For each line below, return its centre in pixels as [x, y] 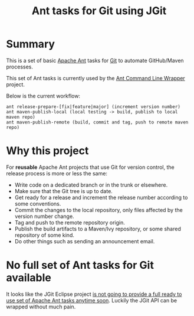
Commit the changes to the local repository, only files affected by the [98, 210]
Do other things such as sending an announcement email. [85, 241]
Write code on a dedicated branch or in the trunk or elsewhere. [91, 185]
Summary [30, 44]
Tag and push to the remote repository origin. [70, 222]
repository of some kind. [45, 235]
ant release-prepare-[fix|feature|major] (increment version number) [93, 107]
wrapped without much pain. [41, 307]
